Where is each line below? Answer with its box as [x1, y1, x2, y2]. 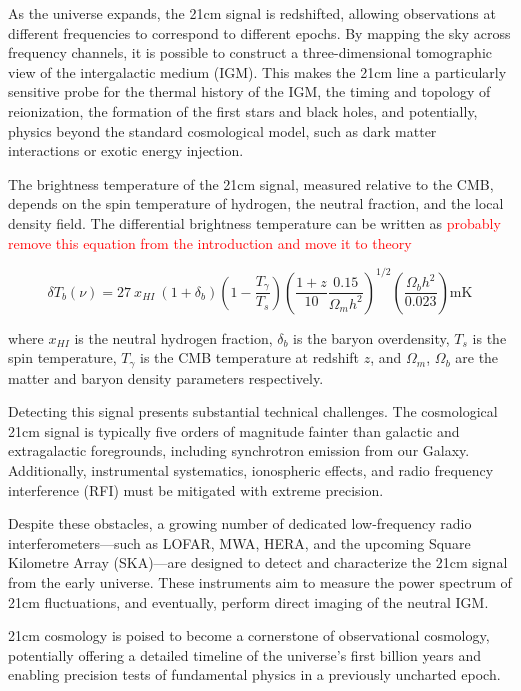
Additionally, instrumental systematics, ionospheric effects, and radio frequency [8, 460, 494, 481]
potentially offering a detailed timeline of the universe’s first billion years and [8, 644, 481, 665]
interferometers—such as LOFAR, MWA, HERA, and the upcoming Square [8, 532, 471, 553]
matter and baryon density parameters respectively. [8, 367, 324, 388]
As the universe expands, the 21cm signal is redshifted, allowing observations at [8, 3, 496, 23]
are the [455, 347, 499, 368]
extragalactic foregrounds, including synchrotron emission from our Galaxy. [8, 440, 470, 461]
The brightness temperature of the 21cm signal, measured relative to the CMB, [8, 173, 494, 194]
